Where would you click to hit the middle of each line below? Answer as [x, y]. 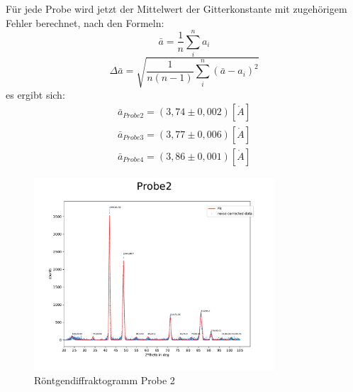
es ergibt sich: [35, 94]
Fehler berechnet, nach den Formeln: [85, 22]
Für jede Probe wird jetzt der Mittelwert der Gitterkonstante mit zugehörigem [176, 9]
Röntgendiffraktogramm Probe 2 [105, 380]
